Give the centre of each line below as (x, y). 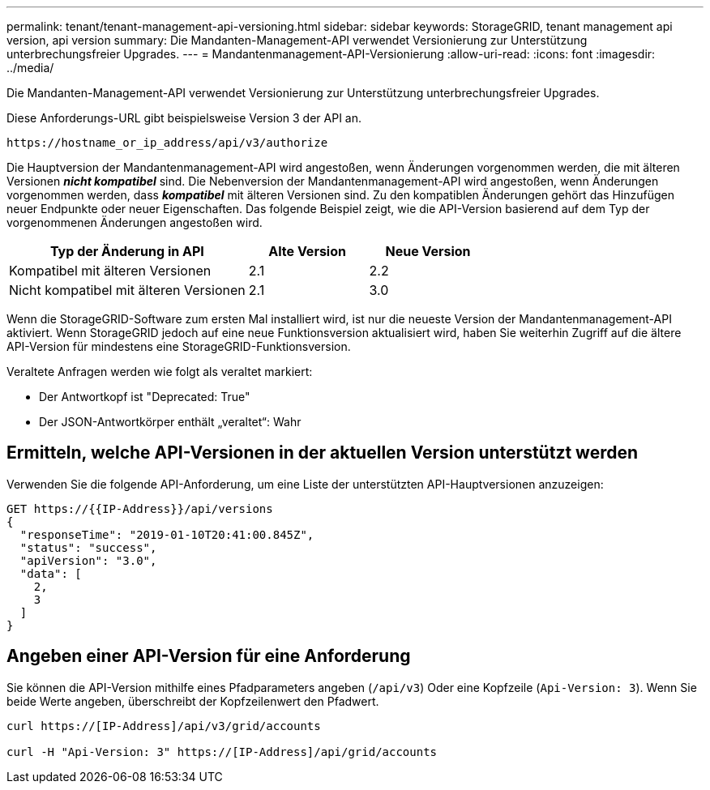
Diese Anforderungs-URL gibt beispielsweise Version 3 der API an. (184, 118)
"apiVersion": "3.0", (88, 560)
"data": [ (51, 573)
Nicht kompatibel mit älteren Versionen (127, 290)
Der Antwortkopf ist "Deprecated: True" (145, 397)
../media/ (30, 68)
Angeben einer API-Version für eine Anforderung (209, 656)
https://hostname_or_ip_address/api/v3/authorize (167, 143)
